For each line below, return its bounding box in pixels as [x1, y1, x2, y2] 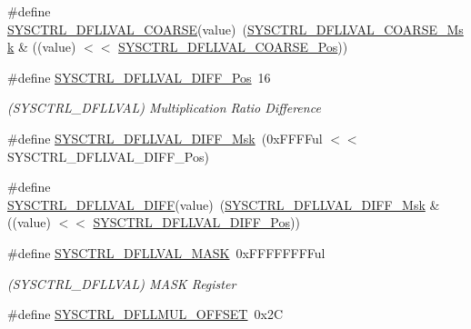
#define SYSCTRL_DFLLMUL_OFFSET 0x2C [7, 304, 283, 324]
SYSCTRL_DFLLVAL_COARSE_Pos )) [118, 37, 348, 56]
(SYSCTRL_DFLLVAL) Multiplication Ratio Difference [7, 98, 321, 117]
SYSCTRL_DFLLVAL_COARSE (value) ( [7, 19, 247, 38]
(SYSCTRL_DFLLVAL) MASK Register [7, 274, 236, 293]
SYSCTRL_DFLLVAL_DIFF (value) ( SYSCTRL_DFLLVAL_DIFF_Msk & [7, 194, 440, 214]
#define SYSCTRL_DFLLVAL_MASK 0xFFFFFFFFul [7, 243, 326, 262]
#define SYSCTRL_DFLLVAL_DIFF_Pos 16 [7, 67, 271, 86]
